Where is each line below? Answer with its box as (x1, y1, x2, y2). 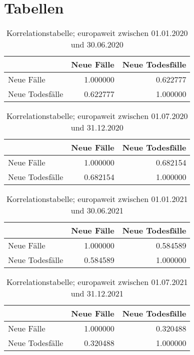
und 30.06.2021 (70, 204, 123, 216)
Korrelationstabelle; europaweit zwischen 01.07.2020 (6, 110, 188, 122)
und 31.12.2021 (70, 287, 123, 299)
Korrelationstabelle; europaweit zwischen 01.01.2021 (6, 193, 188, 205)
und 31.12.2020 (70, 121, 123, 133)
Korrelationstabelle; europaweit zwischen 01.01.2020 (6, 27, 188, 39)
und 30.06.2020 (70, 38, 123, 50)
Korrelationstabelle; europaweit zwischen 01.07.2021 (6, 276, 188, 288)
